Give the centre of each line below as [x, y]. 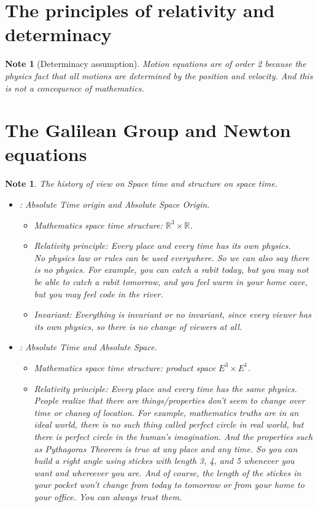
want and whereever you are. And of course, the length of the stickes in [168, 472]
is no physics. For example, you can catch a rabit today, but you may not [171, 269]
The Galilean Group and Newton [148, 130]
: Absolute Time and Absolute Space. [88, 347]
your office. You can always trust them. [108, 496]
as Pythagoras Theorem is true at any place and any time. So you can [166, 448]
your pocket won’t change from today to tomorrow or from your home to [169, 485]
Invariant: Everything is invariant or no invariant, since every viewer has [173, 314]
